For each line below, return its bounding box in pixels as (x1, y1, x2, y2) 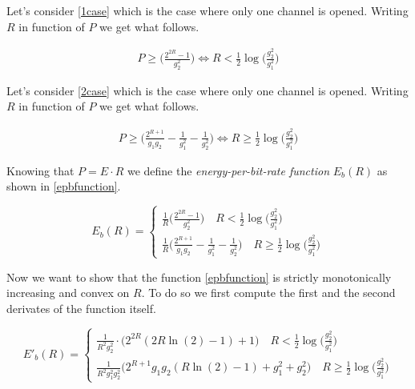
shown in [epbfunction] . (6, 178, 121, 194)
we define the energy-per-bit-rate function (127, 162, 330, 178)
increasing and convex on (6, 284, 130, 301)
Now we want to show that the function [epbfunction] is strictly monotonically (6, 268, 392, 285)
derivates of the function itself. (6, 300, 156, 316)
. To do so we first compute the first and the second (141, 284, 396, 301)
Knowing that (6, 162, 75, 178)
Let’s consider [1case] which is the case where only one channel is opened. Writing (6, 2, 409, 18)
